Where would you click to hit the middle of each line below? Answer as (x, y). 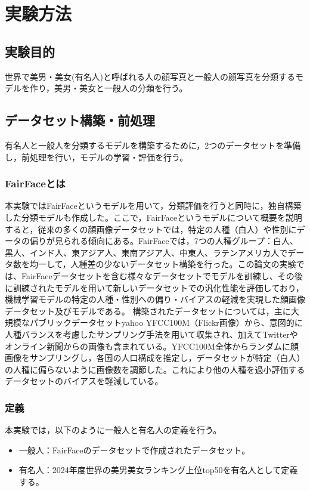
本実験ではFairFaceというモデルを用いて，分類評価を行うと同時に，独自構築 (153, 206)
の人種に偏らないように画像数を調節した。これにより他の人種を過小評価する (155, 369)
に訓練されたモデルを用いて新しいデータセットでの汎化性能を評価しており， (154, 287)
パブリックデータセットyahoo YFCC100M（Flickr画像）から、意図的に (166, 322)
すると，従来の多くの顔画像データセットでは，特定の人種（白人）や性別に (151, 229)
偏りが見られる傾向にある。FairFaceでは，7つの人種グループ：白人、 (164, 241)
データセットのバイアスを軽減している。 (84, 381)
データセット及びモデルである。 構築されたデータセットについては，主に (148, 311)
